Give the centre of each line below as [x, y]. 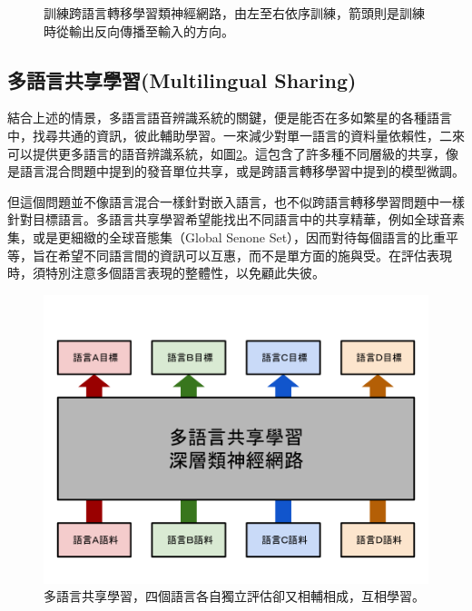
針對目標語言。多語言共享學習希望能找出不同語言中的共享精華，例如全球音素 [236, 219]
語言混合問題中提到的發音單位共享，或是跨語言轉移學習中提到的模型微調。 [242, 171]
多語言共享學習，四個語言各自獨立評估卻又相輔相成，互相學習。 [234, 596]
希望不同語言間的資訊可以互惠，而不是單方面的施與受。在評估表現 [255, 255]
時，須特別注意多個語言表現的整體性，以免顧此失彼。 [166, 273]
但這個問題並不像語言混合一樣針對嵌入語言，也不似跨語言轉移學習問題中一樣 [236, 201]
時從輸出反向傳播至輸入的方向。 [139, 30]
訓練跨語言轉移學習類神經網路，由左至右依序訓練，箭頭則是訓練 [234, 13]
